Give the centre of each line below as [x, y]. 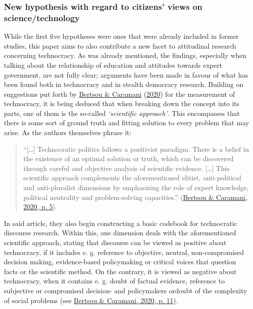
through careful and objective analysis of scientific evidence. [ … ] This [126, 168]
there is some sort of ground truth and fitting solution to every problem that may [126, 123]
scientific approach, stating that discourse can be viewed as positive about [115, 242]
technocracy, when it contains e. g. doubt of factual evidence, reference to [114, 281]
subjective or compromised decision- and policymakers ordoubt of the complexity [126, 290]
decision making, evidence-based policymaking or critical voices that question [120, 262]
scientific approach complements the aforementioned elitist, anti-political [132, 178]
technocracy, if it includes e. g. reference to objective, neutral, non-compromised [124, 252]
